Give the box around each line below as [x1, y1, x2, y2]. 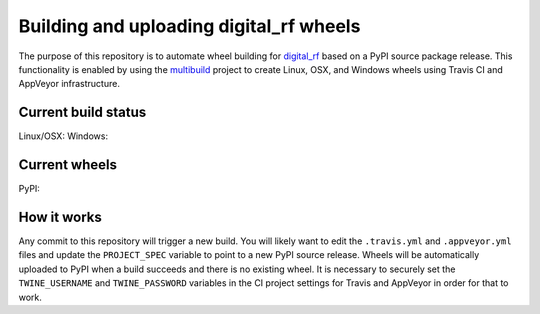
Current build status [18, 104, 147, 121]
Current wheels [18, 156, 117, 174]
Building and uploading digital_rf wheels [18, 15, 361, 37]
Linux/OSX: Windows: [18, 130, 109, 142]
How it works [18, 208, 102, 225]
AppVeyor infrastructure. [18, 78, 120, 90]
